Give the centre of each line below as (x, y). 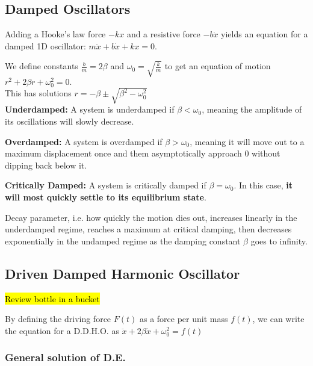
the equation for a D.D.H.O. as (62, 330)
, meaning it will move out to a (247, 141)
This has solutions (38, 93)
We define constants (42, 66)
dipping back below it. (46, 165)
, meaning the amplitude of (252, 109)
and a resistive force (163, 34)
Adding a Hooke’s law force (55, 34)
